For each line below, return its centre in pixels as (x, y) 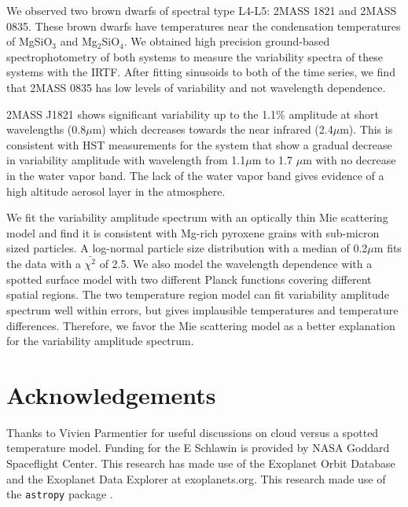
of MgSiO (29, 41)
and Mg (79, 41)
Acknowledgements (111, 394)
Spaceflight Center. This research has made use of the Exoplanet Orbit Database (201, 463)
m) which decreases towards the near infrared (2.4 (213, 129)
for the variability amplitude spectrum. (100, 341)
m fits (388, 248)
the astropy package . (60, 494)
